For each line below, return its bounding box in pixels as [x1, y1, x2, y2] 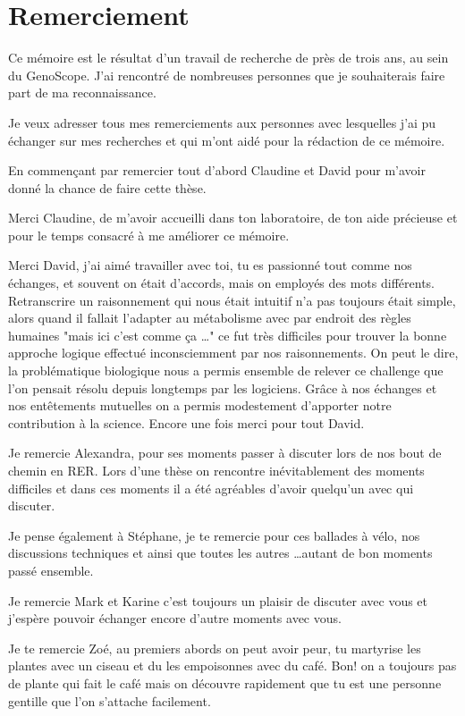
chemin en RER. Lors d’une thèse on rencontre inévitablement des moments [8, 461, 425, 479]
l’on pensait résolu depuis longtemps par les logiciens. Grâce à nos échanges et [8, 378, 437, 397]
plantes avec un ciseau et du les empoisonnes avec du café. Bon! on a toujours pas [8, 656, 457, 675]
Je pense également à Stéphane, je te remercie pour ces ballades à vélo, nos [8, 526, 420, 544]
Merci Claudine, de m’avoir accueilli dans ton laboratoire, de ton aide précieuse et [8, 208, 458, 227]
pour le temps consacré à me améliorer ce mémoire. [8, 225, 290, 244]
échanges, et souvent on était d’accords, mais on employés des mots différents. [8, 274, 435, 292]
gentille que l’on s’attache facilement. [8, 691, 211, 710]
